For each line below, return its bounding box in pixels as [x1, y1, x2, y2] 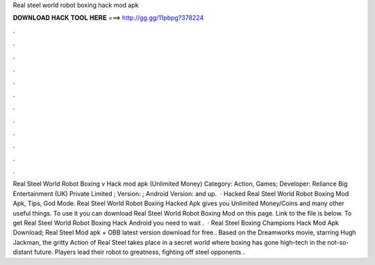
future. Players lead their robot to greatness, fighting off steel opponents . [33, 248, 245, 257]
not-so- [327, 238, 349, 246]
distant [12, 248, 33, 257]
